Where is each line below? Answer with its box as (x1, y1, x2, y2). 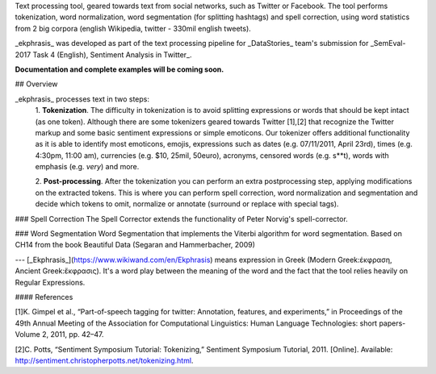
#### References (15, 292, 73, 301)
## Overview (15, 79, 58, 89)
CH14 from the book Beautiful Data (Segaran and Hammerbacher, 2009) (15, 240, 256, 250)
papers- (379, 318, 406, 328)
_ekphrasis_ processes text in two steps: (15, 93, 149, 104)
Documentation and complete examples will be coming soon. (15, 64, 224, 74)
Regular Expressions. (15, 277, 86, 287)
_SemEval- (370, 39, 406, 48)
